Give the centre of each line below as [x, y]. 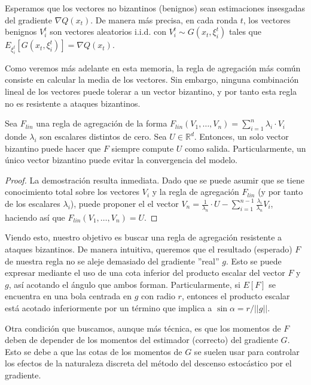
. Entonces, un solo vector [241, 136]
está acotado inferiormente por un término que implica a [109, 307]
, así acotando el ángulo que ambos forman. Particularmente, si [124, 284]
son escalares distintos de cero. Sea [103, 136]
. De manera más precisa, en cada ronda [164, 19]
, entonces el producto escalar [236, 296]
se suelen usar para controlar [247, 351]
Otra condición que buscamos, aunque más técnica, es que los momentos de [143, 328]
